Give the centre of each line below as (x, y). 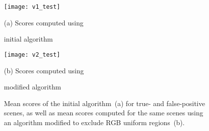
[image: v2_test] (32, 55)
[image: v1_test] (32, 7)
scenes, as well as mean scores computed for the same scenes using (104, 113)
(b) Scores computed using (44, 70)
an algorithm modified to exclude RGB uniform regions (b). (94, 122)
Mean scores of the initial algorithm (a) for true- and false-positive (104, 103)
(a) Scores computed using (44, 22)
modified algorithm (33, 87)
